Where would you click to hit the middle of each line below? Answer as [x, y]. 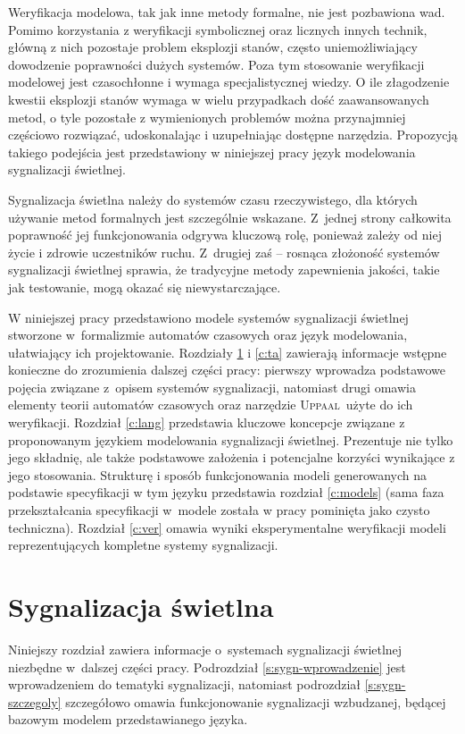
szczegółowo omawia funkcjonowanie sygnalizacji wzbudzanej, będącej [256, 701]
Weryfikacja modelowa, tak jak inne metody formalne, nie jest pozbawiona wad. [227, 12]
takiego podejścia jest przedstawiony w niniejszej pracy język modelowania [212, 152]
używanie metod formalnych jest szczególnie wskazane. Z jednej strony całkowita [230, 217]
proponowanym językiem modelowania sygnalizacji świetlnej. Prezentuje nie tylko [231, 439]
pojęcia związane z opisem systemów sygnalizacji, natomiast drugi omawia [212, 387]
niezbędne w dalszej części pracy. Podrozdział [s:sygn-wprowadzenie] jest [207, 667]
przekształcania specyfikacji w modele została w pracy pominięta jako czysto [219, 510]
